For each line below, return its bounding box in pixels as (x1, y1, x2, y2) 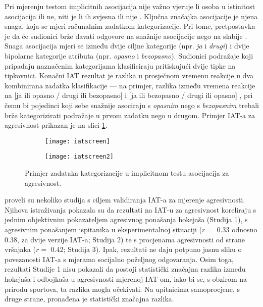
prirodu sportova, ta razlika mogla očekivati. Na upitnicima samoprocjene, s (5, 283, 240, 294)
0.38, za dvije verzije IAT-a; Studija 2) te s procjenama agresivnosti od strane (5, 234, 245, 244)
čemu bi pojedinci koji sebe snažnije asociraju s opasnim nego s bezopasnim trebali (5, 99, 259, 110)
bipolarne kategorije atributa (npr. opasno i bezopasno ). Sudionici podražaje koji (5, 50, 253, 61)
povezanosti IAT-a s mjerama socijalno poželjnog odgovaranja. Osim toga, (5, 253, 234, 264)
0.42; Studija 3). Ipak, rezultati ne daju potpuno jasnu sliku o (50, 244, 242, 254)
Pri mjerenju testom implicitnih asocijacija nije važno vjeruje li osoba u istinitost (5, 1, 255, 11)
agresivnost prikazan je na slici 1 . (5, 120, 108, 130)
